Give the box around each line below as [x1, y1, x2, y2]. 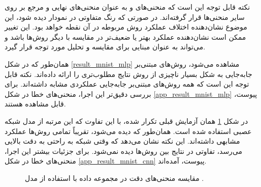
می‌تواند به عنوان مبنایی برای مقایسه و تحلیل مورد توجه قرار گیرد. [5, 41, 206, 52]
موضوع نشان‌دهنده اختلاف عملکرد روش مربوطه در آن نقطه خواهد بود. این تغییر [5, 21, 247, 32]
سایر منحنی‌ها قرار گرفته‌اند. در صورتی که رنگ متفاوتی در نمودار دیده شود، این [5, 11, 245, 22]
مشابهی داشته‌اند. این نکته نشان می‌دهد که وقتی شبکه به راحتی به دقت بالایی [5, 136, 240, 146]
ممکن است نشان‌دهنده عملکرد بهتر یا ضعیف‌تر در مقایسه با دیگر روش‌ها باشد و [5, 31, 246, 42]
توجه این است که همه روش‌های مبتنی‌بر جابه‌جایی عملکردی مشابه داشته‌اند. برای [5, 78, 249, 89]
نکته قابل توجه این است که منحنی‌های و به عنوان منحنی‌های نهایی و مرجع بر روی [5, 2, 250, 12]
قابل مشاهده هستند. [5, 98, 66, 109]
